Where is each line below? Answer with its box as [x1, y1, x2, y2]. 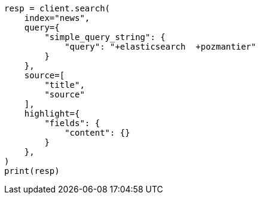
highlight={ [24, 109, 80, 118]
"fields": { [44, 118, 100, 128]
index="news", [24, 13, 90, 23]
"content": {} [65, 128, 130, 137]
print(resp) [4, 166, 60, 176]
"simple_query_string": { [44, 32, 166, 42]
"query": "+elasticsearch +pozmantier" [65, 42, 256, 51]
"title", [44, 80, 85, 90]
